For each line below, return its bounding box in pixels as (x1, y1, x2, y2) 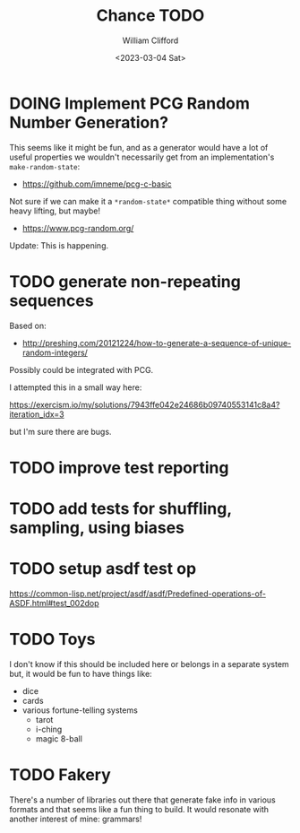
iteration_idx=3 (9, 409, 64, 420)
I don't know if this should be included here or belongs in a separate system (9, 658, 289, 669)
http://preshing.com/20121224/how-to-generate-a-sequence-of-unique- (21, 337, 292, 348)
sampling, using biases (9, 517, 185, 538)
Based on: (9, 320, 47, 331)
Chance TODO (96, 5, 205, 26)
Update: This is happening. (9, 239, 109, 251)
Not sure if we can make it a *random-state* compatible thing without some (9, 195, 287, 206)
